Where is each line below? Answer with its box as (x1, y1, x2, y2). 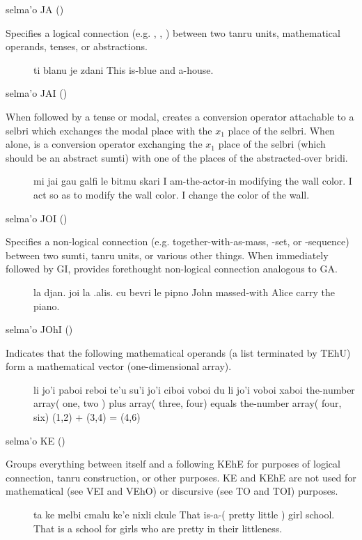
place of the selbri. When (228, 123, 335, 137)
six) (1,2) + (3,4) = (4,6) (33, 410, 141, 424)
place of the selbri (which (218, 137, 326, 151)
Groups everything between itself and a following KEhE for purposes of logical (6, 456, 340, 471)
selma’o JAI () (6, 86, 68, 100)
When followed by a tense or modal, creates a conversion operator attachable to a (6, 109, 354, 123)
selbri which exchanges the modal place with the (6, 123, 212, 137)
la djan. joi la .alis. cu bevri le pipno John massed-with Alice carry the (33, 284, 336, 299)
